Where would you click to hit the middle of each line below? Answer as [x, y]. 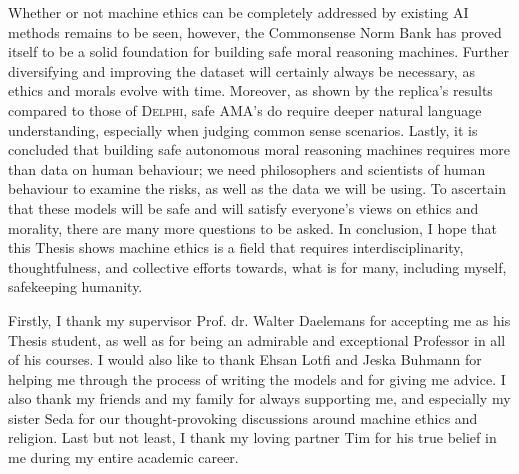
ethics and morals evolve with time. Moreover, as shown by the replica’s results [250, 90]
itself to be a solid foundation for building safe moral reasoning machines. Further [258, 51]
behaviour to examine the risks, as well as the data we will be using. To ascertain [257, 188]
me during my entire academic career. [123, 457]
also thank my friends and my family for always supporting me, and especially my [259, 398]
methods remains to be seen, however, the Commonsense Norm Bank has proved [255, 31]
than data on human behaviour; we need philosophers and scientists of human [247, 168]
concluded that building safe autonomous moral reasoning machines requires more [259, 149]
